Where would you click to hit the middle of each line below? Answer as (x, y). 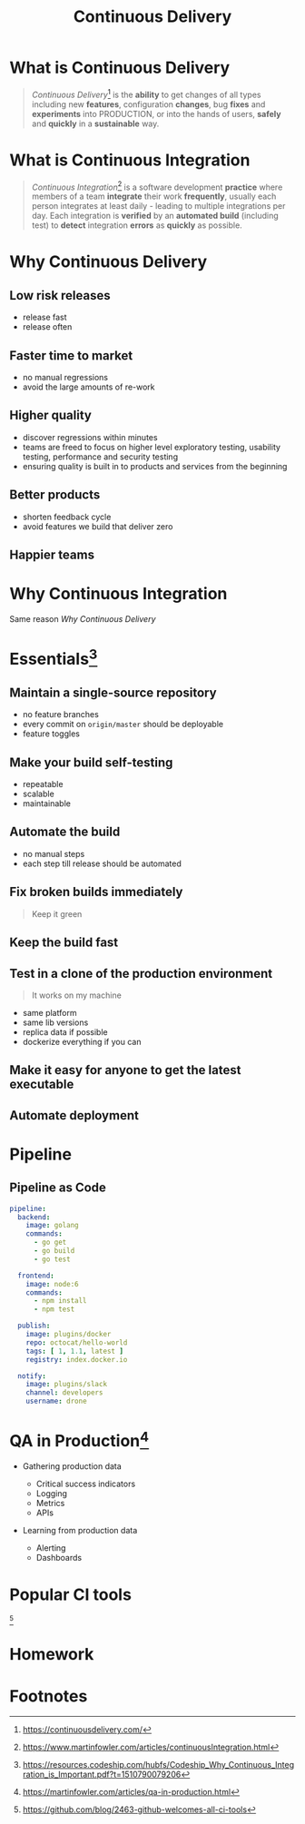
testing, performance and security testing (100, 457)
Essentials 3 (54, 657)
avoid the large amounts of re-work (89, 387)
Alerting (51, 1548)
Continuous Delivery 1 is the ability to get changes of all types (146, 94)
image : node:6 (52, 1284)
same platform (49, 1012)
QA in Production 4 (79, 1439)
